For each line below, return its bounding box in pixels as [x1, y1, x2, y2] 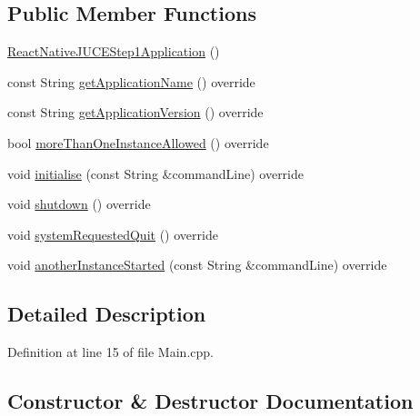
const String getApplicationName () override [7, 72, 255, 91]
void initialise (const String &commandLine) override [7, 163, 304, 183]
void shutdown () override [7, 194, 151, 213]
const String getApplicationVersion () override [7, 103, 264, 122]
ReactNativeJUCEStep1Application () [7, 42, 220, 61]
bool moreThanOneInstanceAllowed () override [7, 133, 269, 152]
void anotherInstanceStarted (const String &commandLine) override [7, 255, 387, 274]
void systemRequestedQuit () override [7, 224, 218, 243]
